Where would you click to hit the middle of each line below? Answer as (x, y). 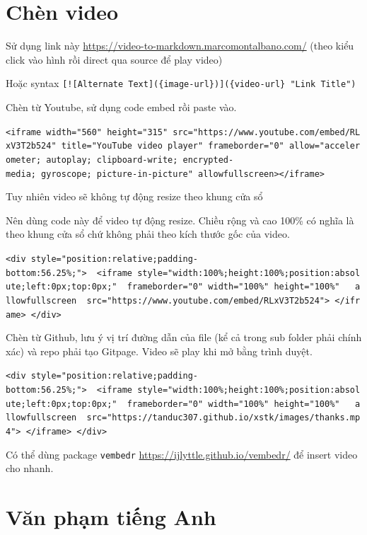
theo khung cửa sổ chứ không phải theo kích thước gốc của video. (148, 234)
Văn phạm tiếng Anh (111, 517)
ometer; (24, 160)
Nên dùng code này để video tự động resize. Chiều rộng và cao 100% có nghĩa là (180, 220)
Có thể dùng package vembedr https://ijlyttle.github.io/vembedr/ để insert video (182, 454)
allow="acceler (325, 146)
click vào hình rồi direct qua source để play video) (114, 59)
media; (21, 174)
